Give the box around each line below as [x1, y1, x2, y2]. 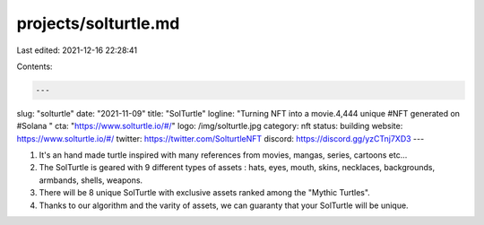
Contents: [16, 61, 53, 72]
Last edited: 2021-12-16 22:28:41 [16, 45, 138, 56]
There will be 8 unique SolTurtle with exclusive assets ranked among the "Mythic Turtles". [39, 187, 371, 198]
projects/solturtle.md [16, 13, 180, 33]
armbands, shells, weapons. [39, 175, 143, 186]
